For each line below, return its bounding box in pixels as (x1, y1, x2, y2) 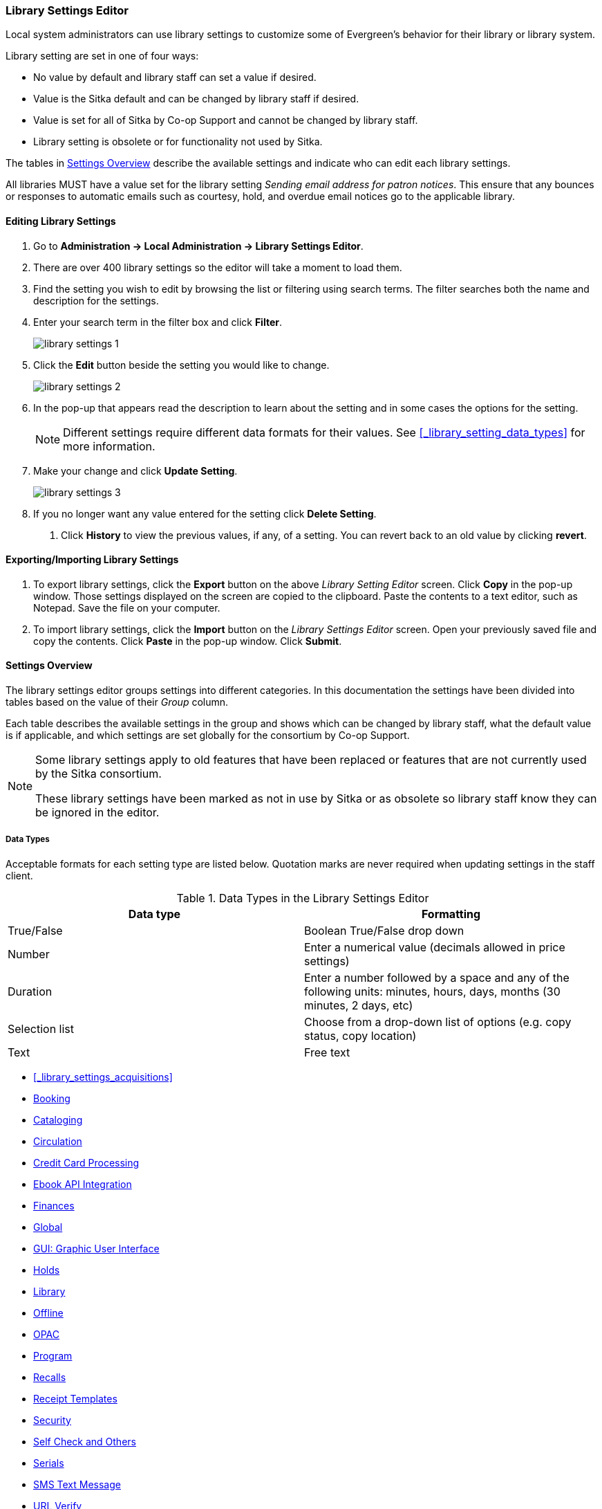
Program (33, 1349, 73, 1362)
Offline (33, 1306, 64, 1319)
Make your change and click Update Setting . (33, 464, 238, 477)
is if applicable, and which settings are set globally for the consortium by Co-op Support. (6, 729, 410, 742)
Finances (33, 1199, 75, 1211)
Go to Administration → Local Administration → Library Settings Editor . (33, 239, 364, 252)
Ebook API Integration (33, 1178, 132, 1190)
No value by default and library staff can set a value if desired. (33, 71, 317, 84)
